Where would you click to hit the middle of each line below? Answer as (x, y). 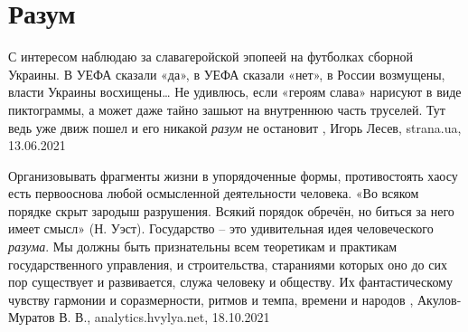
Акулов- (439, 299)
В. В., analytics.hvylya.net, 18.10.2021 (164, 317)
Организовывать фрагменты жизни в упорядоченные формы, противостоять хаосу (233, 175)
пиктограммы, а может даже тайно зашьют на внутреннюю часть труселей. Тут (227, 109)
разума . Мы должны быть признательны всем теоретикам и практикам (203, 247)
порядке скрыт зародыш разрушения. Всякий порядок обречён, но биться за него (231, 210)
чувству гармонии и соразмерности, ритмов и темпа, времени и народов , (211, 299)
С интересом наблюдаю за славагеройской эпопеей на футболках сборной (211, 57)
